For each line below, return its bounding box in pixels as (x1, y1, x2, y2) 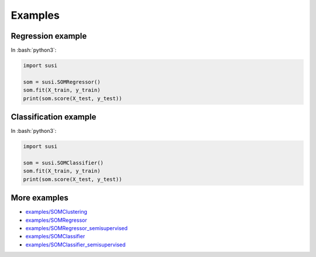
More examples (11, 193, 68, 203)
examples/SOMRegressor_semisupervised (25, 224, 128, 231)
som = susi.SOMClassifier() (23, 159, 104, 166)
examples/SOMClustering (25, 208, 88, 215)
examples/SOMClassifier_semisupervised (25, 241, 126, 248)
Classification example (11, 112, 97, 122)
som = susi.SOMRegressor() (23, 78, 101, 85)
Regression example (11, 31, 87, 41)
